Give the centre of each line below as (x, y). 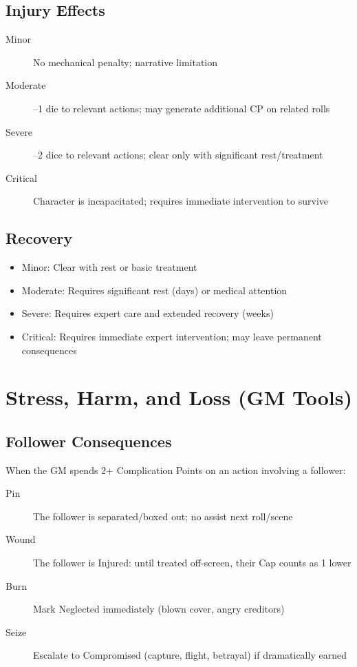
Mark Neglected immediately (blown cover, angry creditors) (159, 609)
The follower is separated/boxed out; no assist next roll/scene (163, 516)
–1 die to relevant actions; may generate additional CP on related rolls (182, 108)
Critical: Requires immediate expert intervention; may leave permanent (172, 336)
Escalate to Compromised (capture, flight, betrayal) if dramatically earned (190, 655)
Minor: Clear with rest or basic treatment (109, 267)
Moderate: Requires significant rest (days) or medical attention (154, 290)
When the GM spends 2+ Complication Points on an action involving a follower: (176, 470)
